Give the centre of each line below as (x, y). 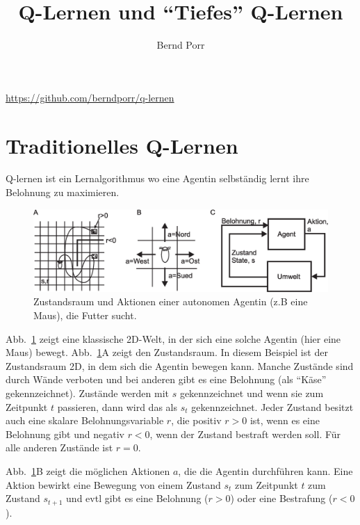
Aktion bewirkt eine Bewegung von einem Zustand (113, 484)
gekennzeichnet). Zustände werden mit (87, 393)
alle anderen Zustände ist (59, 447)
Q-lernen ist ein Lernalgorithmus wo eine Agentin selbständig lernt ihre (157, 178)
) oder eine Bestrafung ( (281, 498)
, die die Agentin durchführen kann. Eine (265, 471)
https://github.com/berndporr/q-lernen (90, 97)
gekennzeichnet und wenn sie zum (252, 393)
